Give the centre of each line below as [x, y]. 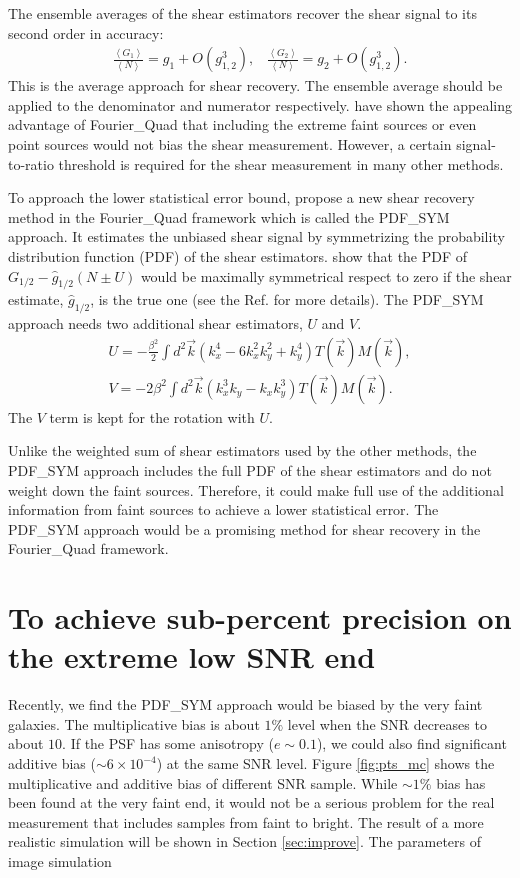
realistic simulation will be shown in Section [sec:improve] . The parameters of [245, 841]
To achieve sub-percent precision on [260, 617]
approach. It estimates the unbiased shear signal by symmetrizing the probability [256, 236]
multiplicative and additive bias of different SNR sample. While [203, 782]
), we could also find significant [411, 743]
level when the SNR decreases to [387, 723]
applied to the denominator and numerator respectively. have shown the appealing [260, 104]
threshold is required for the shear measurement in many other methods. [281, 163]
